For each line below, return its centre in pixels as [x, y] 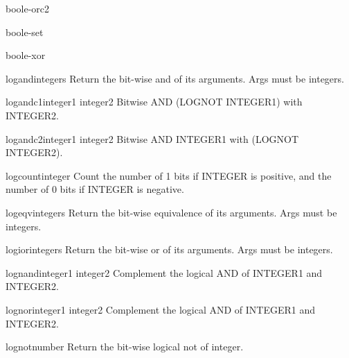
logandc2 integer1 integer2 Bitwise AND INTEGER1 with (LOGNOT [152, 138]
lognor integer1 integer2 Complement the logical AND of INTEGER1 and [161, 309]
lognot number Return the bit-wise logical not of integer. [125, 347]
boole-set [25, 32]
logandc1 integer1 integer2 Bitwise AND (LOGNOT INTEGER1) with [154, 102]
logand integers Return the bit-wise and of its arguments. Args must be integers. [175, 78]
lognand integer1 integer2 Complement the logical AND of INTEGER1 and [164, 272]
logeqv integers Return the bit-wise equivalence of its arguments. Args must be [171, 212]
